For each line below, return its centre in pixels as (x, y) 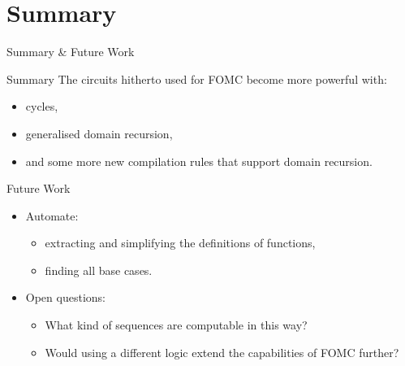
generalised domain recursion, (99, 133)
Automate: (52, 215)
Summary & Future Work (71, 52)
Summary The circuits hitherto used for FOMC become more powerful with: (197, 78)
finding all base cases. (99, 270)
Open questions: (65, 297)
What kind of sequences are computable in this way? (176, 325)
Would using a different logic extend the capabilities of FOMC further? (222, 352)
